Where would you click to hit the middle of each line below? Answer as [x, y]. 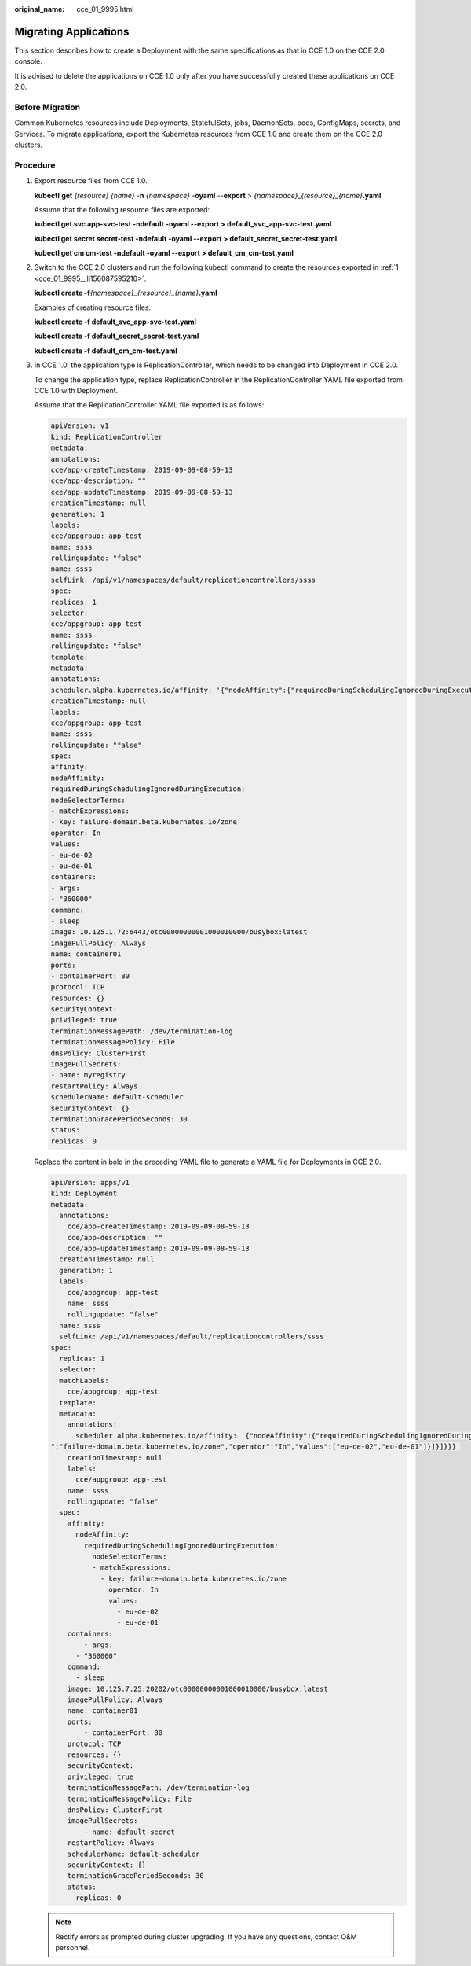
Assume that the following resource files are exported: [122, 209]
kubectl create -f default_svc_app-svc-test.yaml [115, 322]
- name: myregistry [88, 1075]
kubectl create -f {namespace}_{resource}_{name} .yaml [126, 293]
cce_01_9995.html [105, 9]
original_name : [40, 9]
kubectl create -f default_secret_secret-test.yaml [117, 336]
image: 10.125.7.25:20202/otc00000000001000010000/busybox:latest [198, 1688]
